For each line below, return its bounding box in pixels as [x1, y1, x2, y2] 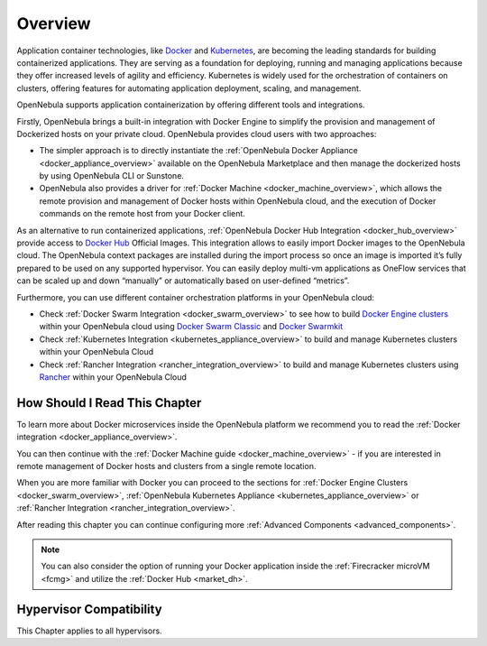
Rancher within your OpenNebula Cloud [39, 371, 187, 383]
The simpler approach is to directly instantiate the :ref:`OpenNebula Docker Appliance [39, 145, 358, 156]
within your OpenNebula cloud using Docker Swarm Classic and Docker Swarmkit [39, 321, 344, 332]
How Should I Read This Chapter [16, 395, 202, 411]
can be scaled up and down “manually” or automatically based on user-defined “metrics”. [16, 275, 350, 286]
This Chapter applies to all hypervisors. [16, 625, 162, 636]
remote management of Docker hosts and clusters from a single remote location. [16, 461, 317, 471]
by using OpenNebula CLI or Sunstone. [39, 171, 185, 181]
